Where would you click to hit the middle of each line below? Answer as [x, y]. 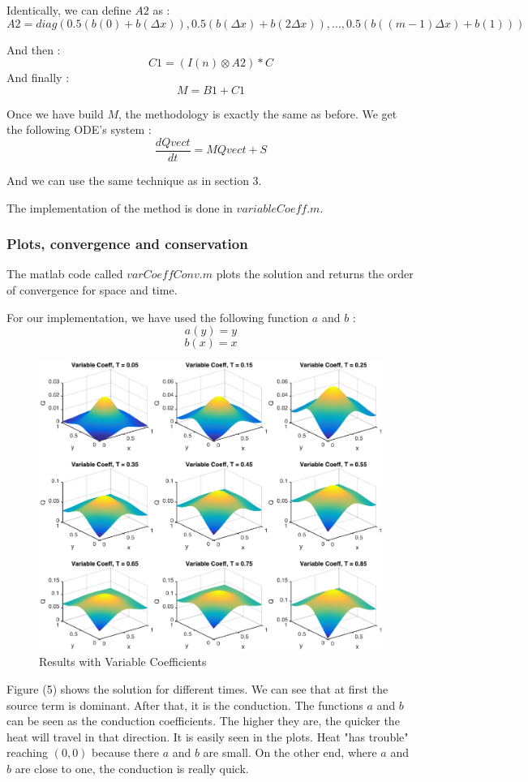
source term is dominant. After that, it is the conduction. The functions [185, 705]
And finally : [38, 77]
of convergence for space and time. [92, 290]
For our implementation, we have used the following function [158, 317]
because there [125, 752]
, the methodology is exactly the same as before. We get [258, 113]
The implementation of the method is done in [120, 207]
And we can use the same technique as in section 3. [134, 180]
